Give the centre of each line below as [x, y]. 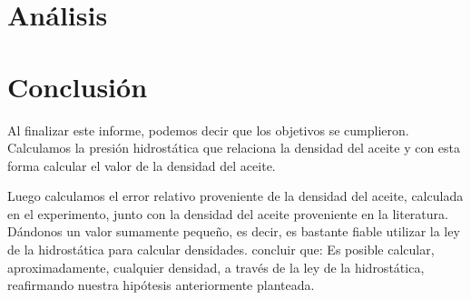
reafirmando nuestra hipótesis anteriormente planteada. [161, 285]
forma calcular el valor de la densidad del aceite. [142, 165]
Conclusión [78, 86]
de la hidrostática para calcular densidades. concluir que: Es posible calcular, [221, 250]
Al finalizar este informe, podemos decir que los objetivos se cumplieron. [208, 130]
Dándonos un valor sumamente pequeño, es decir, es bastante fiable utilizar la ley [234, 231]
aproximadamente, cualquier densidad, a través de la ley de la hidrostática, [216, 267]
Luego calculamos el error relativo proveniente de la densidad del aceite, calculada [235, 196]
